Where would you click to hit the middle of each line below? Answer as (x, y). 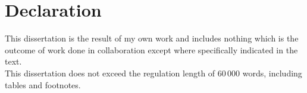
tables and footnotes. (43, 84)
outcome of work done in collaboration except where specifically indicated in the (151, 49)
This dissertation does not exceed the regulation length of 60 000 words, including (153, 73)
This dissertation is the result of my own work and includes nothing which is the (152, 38)
